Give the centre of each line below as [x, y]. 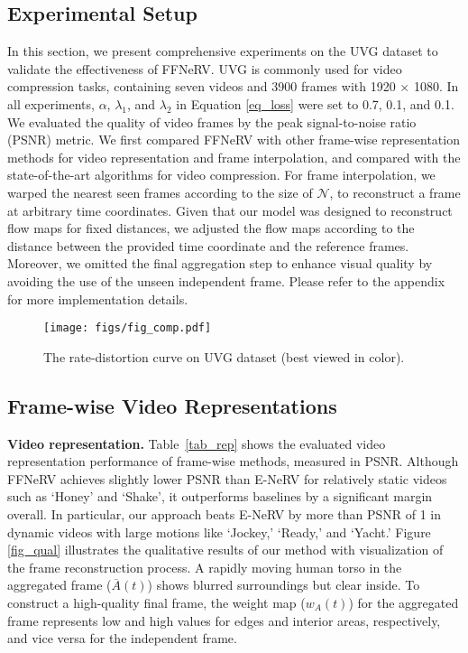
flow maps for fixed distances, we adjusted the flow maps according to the [211, 228]
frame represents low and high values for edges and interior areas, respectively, [224, 620]
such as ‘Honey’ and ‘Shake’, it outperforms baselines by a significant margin [220, 496]
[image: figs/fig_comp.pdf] [128, 328]
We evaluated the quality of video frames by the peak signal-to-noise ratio [212, 121]
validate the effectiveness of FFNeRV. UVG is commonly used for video [205, 68]
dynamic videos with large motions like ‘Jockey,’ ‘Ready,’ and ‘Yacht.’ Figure [219, 532]
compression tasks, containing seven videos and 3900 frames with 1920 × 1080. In [233, 86]
